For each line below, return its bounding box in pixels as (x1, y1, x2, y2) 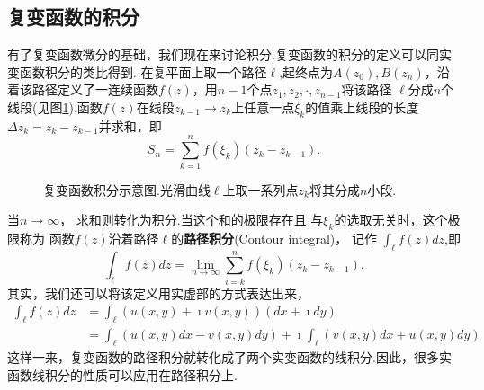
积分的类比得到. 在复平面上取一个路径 (44, 62, 267, 81)
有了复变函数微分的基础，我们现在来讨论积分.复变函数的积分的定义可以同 (7, 45, 439, 64)
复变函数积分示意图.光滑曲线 (43, 180, 211, 199)
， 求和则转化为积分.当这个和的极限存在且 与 (59, 210, 324, 229)
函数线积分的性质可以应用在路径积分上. (7, 365, 238, 384)
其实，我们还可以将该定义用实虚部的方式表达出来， (7, 283, 309, 302)
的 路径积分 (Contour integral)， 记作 (171, 228, 377, 247)
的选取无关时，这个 (334, 210, 448, 229)
